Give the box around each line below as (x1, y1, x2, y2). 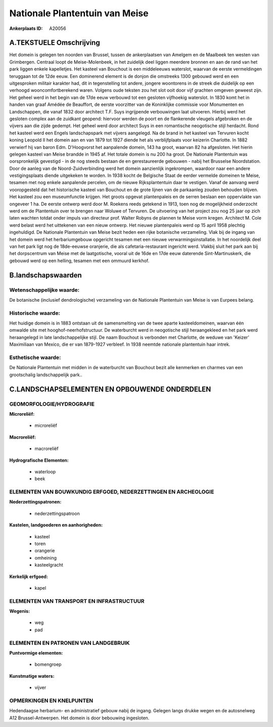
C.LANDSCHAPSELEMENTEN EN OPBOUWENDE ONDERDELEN (9, 385, 211, 393)
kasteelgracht (34, 562, 63, 568)
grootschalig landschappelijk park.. (9, 372, 83, 378)
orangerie (34, 548, 55, 554)
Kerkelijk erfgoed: (9, 573, 48, 579)
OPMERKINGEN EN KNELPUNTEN (9, 697, 94, 704)
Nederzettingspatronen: (9, 499, 62, 505)
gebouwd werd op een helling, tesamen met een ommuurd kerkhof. (9, 258, 150, 264)
